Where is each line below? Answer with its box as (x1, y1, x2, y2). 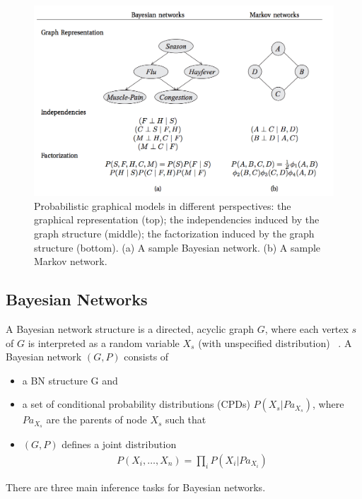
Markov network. (34, 254, 107, 269)
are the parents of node (46, 412, 147, 427)
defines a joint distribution (62, 437, 177, 452)
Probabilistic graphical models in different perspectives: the (34, 198, 291, 213)
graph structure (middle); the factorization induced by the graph (34, 226, 315, 241)
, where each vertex (264, 322, 349, 336)
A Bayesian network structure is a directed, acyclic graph (6, 322, 254, 336)
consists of (124, 349, 169, 364)
